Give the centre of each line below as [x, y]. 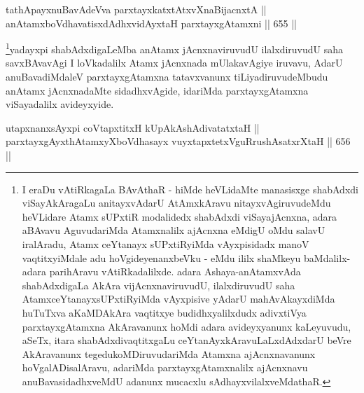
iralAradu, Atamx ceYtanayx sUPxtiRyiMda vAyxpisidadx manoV [166, 243]
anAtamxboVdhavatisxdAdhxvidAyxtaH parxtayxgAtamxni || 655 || [151, 23]
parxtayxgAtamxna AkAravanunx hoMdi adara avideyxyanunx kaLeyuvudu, [187, 326]
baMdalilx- [327, 257]
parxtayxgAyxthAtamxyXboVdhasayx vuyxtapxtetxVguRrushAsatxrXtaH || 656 [178, 141]
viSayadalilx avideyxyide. [60, 104]
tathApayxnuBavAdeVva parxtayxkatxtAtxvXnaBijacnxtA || [136, 9]
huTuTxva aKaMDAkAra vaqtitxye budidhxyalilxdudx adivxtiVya [164, 312]
